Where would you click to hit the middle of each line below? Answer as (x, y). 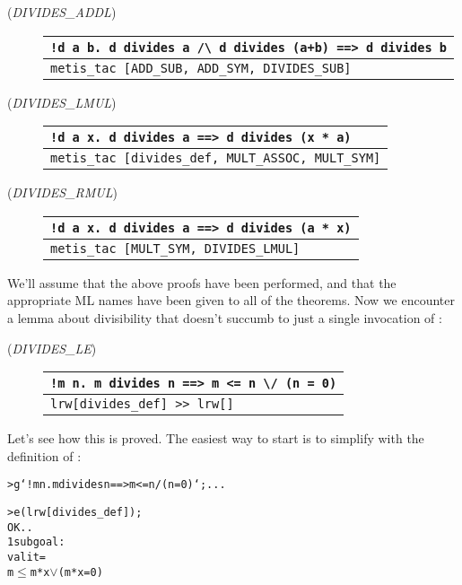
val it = (26, 557)
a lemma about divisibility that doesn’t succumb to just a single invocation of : (225, 317)
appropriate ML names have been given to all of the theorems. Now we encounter (231, 300)
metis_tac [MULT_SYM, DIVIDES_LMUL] (175, 248)
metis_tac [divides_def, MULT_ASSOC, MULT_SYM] (216, 158)
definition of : (44, 455)
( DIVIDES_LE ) (52, 348)
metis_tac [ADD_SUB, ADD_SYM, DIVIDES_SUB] (201, 68)
